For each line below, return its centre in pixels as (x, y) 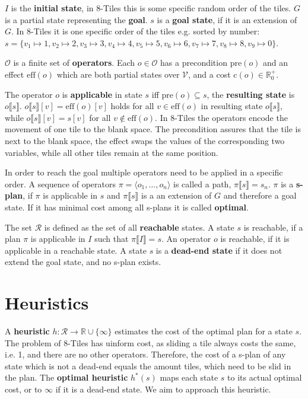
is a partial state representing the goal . (76, 19)
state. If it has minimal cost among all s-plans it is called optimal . (127, 207)
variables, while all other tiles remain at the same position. (112, 152)
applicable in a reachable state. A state (76, 250)
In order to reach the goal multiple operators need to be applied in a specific (144, 172)
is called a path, (202, 183)
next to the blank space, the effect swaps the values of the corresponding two (145, 140)
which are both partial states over (118, 74)
